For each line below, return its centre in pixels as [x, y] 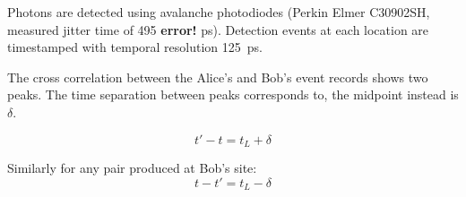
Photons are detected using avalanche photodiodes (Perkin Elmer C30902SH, [219, 12]
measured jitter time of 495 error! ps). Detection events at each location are [218, 29]
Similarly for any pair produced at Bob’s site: [132, 168]
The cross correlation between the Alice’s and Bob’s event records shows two [218, 77]
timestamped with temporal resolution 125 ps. [135, 47]
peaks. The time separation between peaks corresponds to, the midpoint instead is [233, 94]
